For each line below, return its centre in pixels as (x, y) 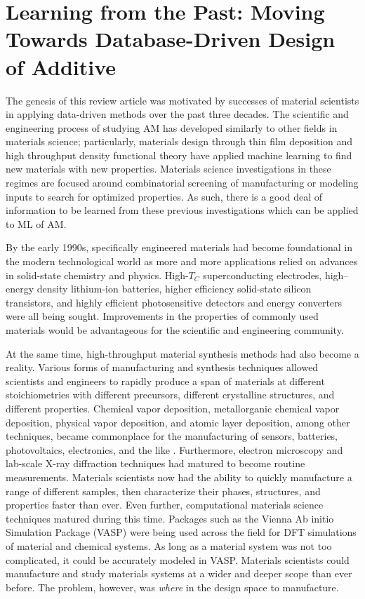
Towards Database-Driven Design (171, 39)
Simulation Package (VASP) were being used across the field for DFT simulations (181, 532)
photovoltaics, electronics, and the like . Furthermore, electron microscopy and (174, 449)
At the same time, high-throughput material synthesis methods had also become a (182, 353)
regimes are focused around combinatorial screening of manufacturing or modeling (182, 183)
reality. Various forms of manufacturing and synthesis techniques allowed (162, 367)
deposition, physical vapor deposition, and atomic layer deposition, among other (178, 422)
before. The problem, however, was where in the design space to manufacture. (172, 587)
